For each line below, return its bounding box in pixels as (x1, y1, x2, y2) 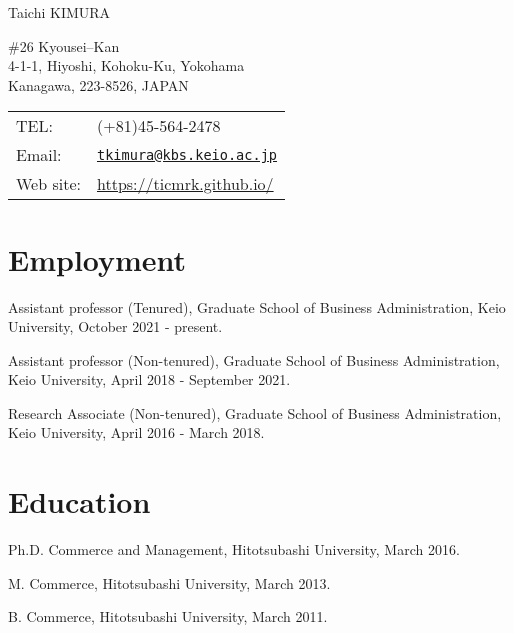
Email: (16, 143, 62, 167)
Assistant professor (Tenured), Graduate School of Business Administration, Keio (8, 296, 506, 317)
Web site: (16, 172, 81, 196)
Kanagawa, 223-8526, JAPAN (8, 74, 189, 95)
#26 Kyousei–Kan (8, 35, 120, 56)
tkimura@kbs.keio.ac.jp (96, 146, 278, 163)
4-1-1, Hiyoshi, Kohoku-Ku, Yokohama (8, 55, 245, 76)
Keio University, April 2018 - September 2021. (8, 369, 291, 390)
